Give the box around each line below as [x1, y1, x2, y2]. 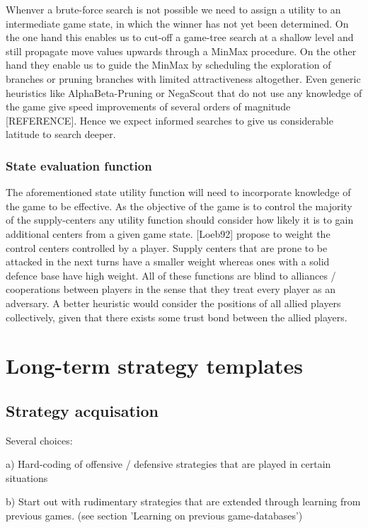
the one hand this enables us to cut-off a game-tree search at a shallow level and [6, 30, 354, 45]
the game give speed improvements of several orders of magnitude [6, 99, 291, 114]
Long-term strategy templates [6, 351, 304, 380]
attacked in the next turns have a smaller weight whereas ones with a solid [6, 254, 330, 269]
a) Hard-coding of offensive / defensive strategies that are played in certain [6, 457, 331, 471]
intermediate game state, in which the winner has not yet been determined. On [6, 16, 349, 30]
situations [6, 470, 48, 485]
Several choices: [6, 432, 73, 447]
